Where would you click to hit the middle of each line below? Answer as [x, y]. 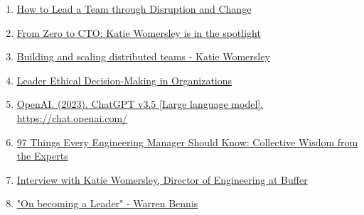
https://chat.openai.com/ [72, 117]
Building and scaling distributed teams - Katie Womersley [143, 56]
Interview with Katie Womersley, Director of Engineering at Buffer [162, 179]
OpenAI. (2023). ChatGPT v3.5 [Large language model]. [140, 104]
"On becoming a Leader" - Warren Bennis [107, 203]
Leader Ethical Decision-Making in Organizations [124, 80]
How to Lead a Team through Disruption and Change [134, 9]
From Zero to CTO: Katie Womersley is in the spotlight [139, 32]
